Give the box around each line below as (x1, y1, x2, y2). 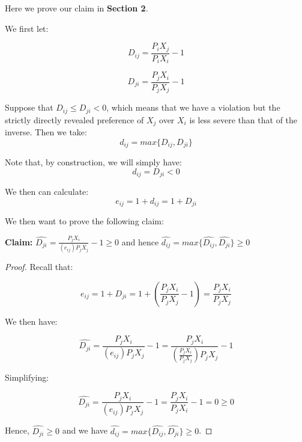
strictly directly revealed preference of (5, 113, 144, 126)
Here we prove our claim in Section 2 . (5, 2, 148, 14)
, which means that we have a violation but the (106, 101, 280, 114)
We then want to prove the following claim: (5, 215, 164, 227)
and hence (121, 235, 159, 248)
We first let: (5, 22, 49, 34)
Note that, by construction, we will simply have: (5, 156, 182, 168)
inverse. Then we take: (5, 125, 87, 138)
